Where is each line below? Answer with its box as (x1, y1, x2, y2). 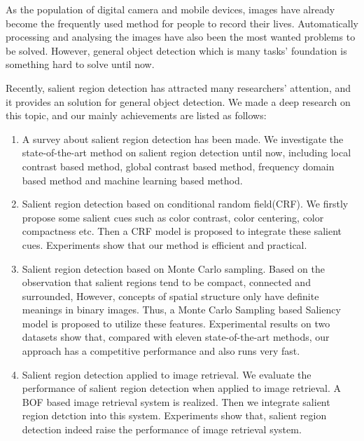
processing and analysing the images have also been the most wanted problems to (6, 29, 356, 44)
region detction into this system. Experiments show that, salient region (22, 408, 327, 423)
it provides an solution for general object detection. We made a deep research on (6, 94, 351, 109)
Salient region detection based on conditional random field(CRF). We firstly (22, 196, 349, 211)
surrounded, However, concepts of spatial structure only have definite (22, 288, 319, 303)
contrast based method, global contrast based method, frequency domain (22, 158, 335, 173)
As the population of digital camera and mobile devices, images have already (6, 2, 335, 16)
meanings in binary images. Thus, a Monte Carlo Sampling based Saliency (22, 302, 341, 317)
